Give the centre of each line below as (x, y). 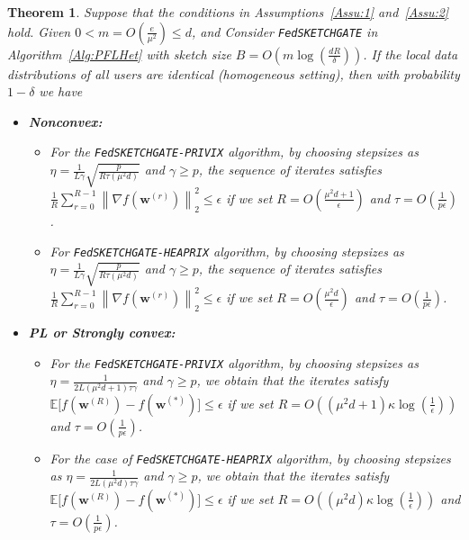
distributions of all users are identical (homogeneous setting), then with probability (234, 73)
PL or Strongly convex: (102, 333)
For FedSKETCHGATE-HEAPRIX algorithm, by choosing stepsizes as (227, 251)
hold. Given (39, 31)
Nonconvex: (65, 121)
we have (61, 91)
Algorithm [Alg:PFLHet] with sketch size (119, 54)
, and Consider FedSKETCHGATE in (284, 31)
